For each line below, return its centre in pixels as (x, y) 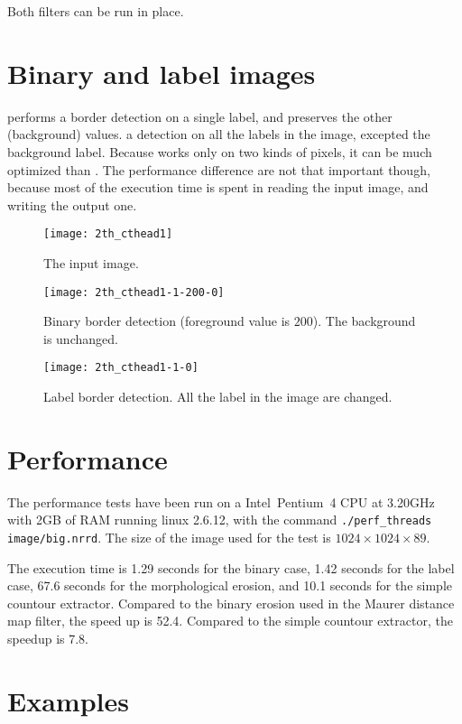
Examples (68, 700)
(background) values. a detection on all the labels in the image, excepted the (219, 134)
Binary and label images (162, 73)
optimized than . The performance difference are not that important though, (219, 169)
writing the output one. (72, 204)
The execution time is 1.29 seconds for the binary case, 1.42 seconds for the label (231, 567)
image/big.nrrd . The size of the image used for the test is (169, 537)
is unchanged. (81, 338)
